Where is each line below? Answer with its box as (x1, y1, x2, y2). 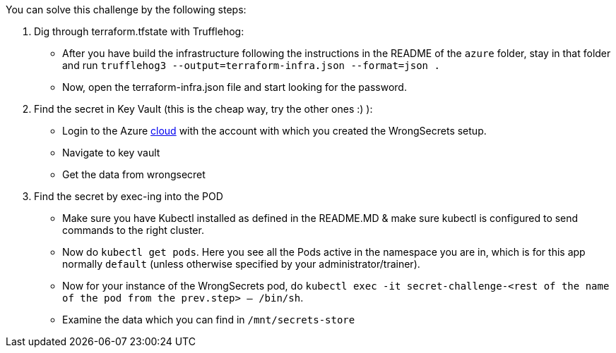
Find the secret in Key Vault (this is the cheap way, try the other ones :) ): (34, 103, 373, 115)
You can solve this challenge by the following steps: (6, 4, 247, 16)
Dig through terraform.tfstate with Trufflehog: (34, 25, 244, 37)
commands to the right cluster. (62, 224, 204, 236)
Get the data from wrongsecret (62, 168, 206, 180)
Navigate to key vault (62, 147, 160, 159)
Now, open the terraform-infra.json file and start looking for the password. (62, 81, 407, 93)
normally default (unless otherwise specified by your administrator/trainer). (62, 258, 420, 270)
